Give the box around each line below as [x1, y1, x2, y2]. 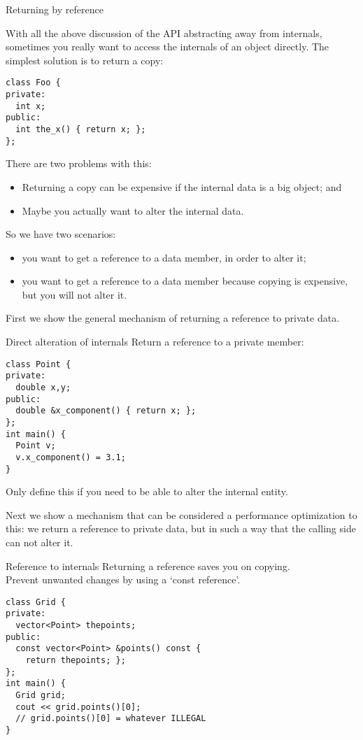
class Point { [6, 359, 71, 369]
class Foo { [6, 78, 61, 88]
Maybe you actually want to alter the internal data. [22, 203, 244, 218]
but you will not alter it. [22, 287, 127, 301]
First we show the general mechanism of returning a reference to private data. [6, 311, 340, 325]
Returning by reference [6, 2, 104, 16]
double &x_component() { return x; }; [15, 406, 197, 416]
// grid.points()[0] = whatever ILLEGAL [15, 713, 206, 724]
